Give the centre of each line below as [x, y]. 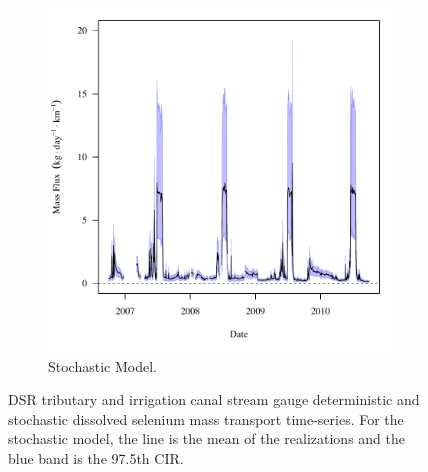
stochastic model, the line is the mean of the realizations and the [206, 438]
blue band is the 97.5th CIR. [96, 457]
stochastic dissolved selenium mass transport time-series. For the [206, 418]
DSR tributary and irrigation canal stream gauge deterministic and [214, 399]
